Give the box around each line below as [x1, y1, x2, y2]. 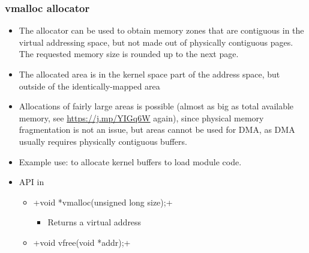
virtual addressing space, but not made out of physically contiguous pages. [19, 35, 293, 48]
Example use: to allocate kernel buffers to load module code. [19, 155, 242, 168]
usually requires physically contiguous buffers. [19, 135, 187, 147]
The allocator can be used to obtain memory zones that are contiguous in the [19, 24, 304, 37]
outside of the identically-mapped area [19, 79, 160, 92]
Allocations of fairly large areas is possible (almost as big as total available [19, 100, 294, 112]
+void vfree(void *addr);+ [33, 236, 131, 248]
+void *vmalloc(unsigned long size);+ [33, 195, 173, 208]
